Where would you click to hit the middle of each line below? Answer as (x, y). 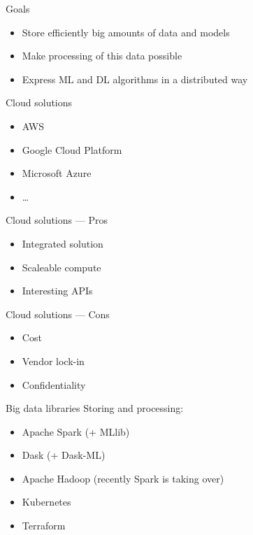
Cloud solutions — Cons (58, 314)
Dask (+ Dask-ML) (64, 455)
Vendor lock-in (53, 361)
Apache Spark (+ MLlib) (76, 431)
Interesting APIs (57, 291)
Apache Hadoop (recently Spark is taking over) (123, 478)
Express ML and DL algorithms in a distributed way (135, 79)
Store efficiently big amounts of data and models (126, 32)
